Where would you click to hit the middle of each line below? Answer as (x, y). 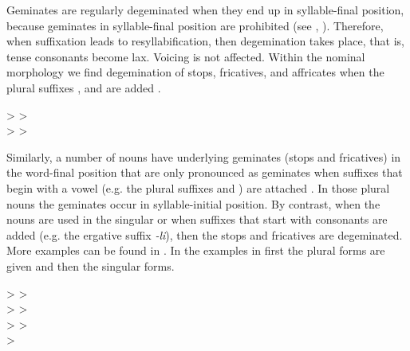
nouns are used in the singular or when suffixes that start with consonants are (197, 219)
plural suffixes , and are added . (84, 87)
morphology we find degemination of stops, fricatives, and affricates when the (195, 72)
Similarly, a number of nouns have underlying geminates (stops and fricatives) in (204, 156)
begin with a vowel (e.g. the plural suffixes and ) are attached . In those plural (198, 187)
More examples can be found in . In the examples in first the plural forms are (196, 250)
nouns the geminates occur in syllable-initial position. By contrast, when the (193, 203)
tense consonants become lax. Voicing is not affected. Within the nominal (186, 56)
